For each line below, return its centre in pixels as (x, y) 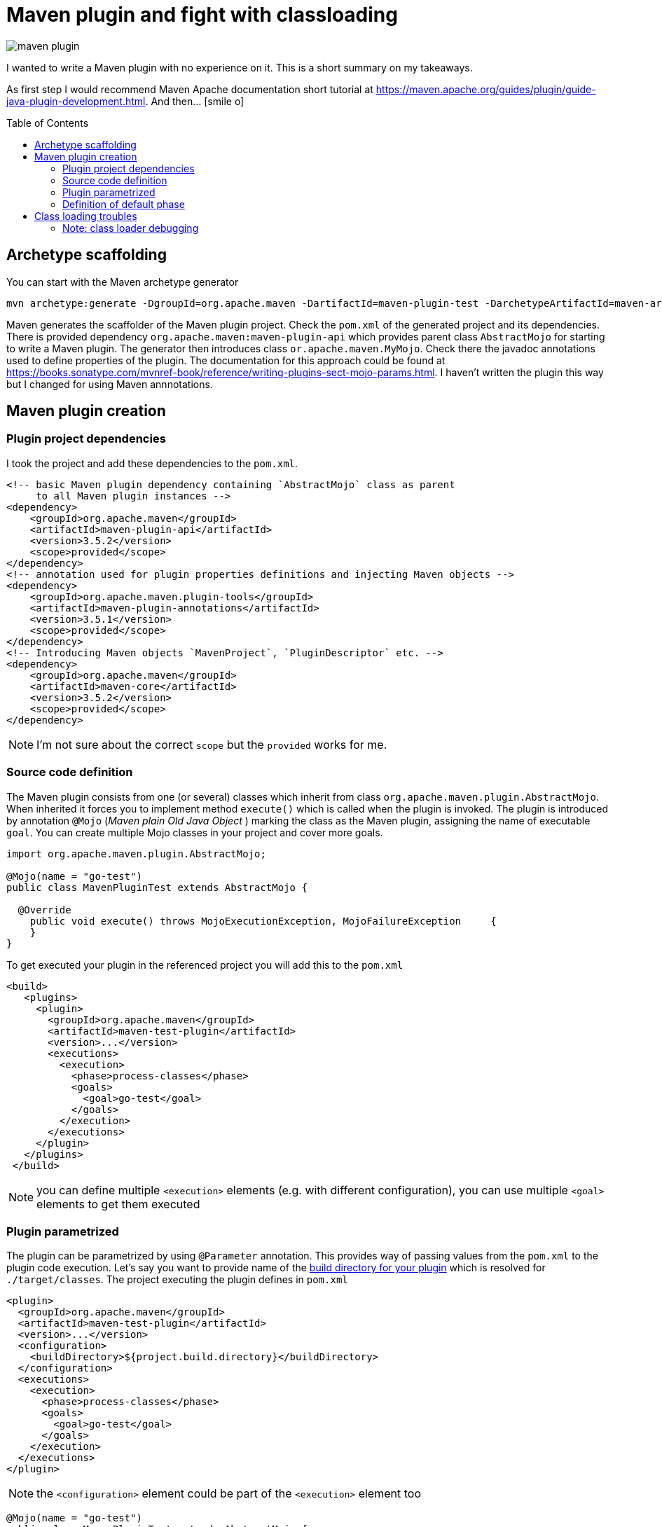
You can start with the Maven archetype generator (123, 282)
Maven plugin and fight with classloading (202, 15)
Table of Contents (48, 123)
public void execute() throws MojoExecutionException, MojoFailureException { (263, 921)
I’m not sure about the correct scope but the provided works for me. (212, 744)
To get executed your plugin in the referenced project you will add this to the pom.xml (205, 965)
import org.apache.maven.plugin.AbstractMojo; (136, 854)
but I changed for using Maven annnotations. (110, 384)
